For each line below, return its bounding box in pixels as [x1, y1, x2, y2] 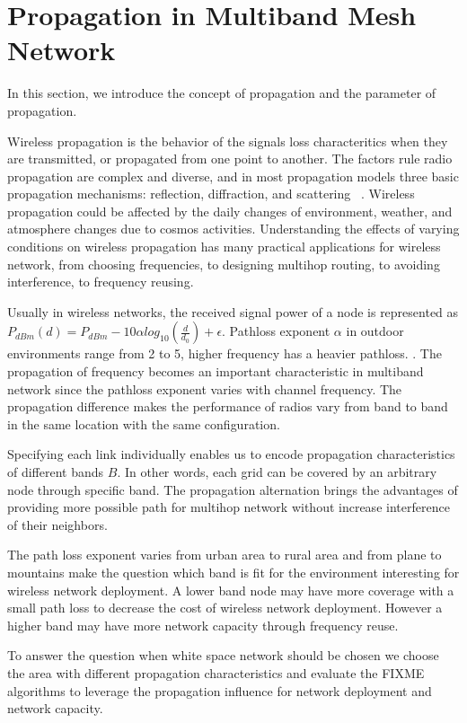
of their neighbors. [7, 515, 108, 533]
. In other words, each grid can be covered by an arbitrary [117, 463, 437, 481]
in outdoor [346, 322, 404, 340]
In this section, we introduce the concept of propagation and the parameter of [7, 84, 436, 102]
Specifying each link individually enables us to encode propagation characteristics [7, 445, 455, 463]
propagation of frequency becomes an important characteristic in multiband [7, 362, 424, 381]
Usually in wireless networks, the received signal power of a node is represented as [7, 302, 459, 321]
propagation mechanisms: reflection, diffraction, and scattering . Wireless [7, 184, 415, 203]
